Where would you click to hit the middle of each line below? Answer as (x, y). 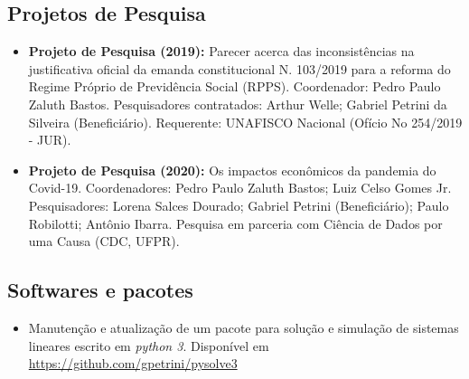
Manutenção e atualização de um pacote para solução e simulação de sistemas (244, 327)
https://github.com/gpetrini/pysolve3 (133, 363)
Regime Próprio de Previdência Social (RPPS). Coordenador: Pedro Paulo (234, 86)
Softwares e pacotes (100, 290)
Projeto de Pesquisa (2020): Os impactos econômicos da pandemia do (232, 170)
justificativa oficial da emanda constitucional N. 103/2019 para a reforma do (239, 68)
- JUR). (50, 140)
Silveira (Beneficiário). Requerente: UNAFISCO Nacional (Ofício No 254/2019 (245, 122)
